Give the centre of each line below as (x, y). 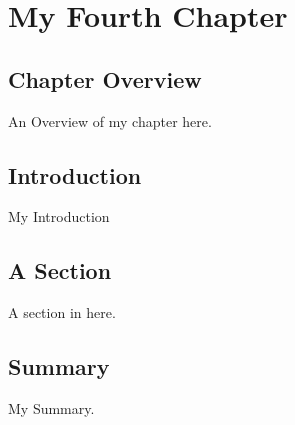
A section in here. (62, 312)
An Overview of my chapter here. (110, 120)
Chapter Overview (105, 78)
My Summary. (51, 407)
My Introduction (59, 216)
